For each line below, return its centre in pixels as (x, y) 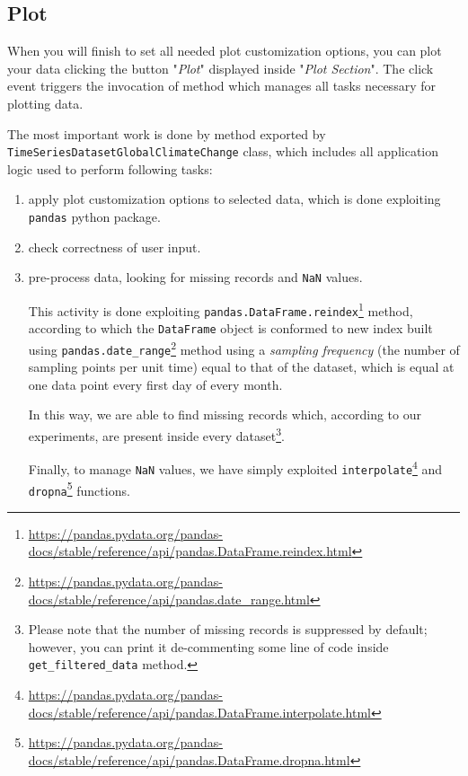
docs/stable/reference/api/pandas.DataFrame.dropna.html (189, 759)
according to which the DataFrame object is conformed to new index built (230, 328)
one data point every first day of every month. (155, 384)
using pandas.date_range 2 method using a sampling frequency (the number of (244, 348)
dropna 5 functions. (79, 489)
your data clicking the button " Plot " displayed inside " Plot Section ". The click (221, 68)
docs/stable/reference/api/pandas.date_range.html (169, 599)
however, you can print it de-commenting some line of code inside (208, 646)
